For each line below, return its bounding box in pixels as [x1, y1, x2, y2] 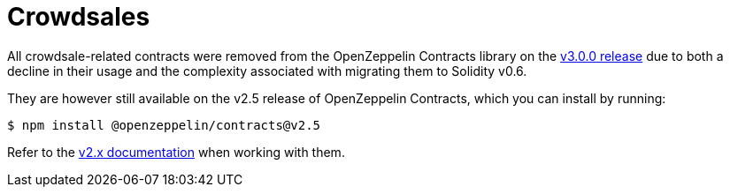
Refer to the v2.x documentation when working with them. [7, 144, 345, 160]
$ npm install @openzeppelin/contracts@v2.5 [7, 117, 321, 132]
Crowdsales [7, 2, 150, 32]
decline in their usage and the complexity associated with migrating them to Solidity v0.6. [7, 63, 527, 78]
